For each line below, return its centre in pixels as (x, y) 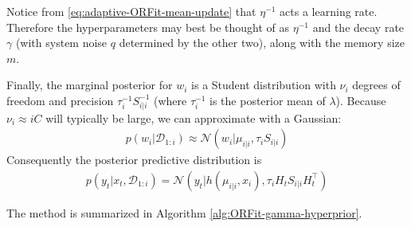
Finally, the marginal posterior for (90, 85)
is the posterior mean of (268, 100)
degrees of (376, 85)
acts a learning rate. (329, 11)
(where (170, 100)
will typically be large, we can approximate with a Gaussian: (194, 117)
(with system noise (61, 43)
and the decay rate (358, 27)
